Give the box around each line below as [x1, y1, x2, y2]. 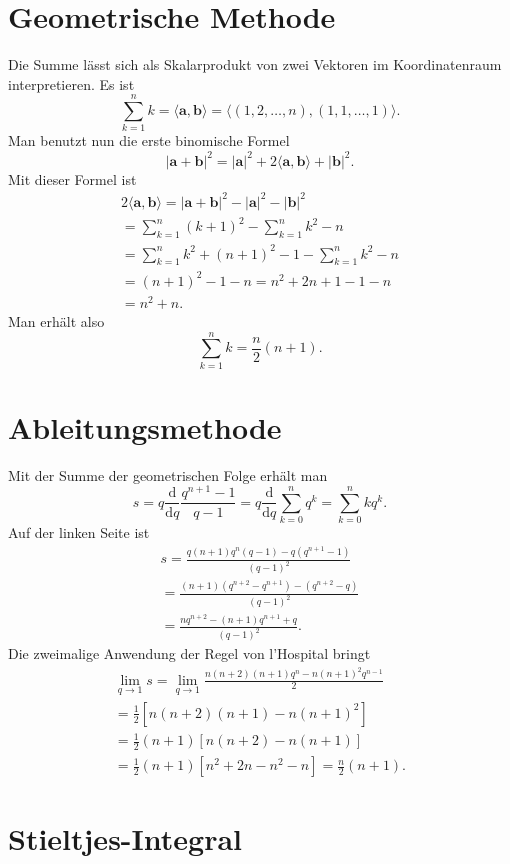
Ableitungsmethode [8, 406, 282, 447]
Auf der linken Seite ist [8, 522, 150, 543]
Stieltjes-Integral [8, 818, 242, 859]
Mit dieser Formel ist [8, 168, 137, 189]
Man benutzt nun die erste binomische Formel [8, 130, 290, 151]
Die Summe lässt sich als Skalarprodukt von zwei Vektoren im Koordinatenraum [8, 54, 502, 75]
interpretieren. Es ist [8, 73, 135, 94]
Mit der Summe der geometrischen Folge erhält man [8, 464, 328, 485]
